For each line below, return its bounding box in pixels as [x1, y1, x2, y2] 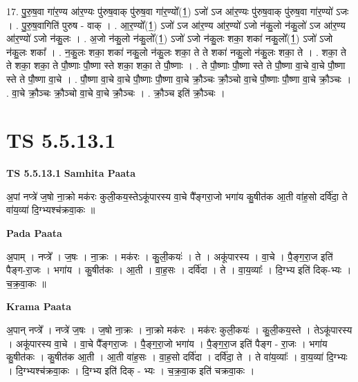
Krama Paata [6, 299, 71, 314]
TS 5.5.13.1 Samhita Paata [6, 166, 136, 180]
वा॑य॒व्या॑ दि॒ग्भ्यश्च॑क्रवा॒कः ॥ [6, 202, 95, 217]
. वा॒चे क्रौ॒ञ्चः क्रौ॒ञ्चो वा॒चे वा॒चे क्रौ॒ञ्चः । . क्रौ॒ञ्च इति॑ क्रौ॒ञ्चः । [6, 85, 225, 99]
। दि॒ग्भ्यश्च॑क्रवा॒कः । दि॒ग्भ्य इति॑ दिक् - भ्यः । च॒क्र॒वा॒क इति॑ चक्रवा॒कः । [6, 363, 255, 377]
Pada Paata [6, 226, 62, 240]
